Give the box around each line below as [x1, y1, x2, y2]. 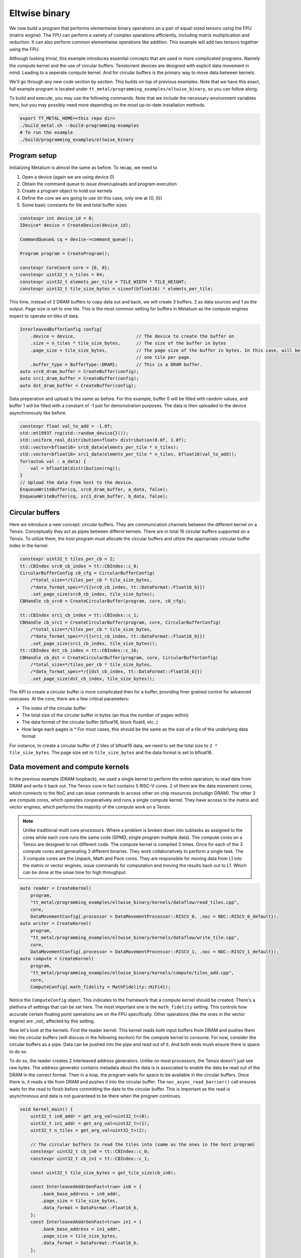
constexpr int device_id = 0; [20, 215, 94, 221]
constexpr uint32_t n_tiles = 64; [20, 272, 105, 278]
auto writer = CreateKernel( [20, 921, 92, 926]
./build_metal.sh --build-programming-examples [20, 122, 139, 128]
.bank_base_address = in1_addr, [41, 1226, 120, 1232]
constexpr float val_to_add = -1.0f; [20, 423, 113, 429]
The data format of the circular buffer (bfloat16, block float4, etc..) [22, 719, 158, 725]
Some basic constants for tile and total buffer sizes [22, 202, 127, 208]
